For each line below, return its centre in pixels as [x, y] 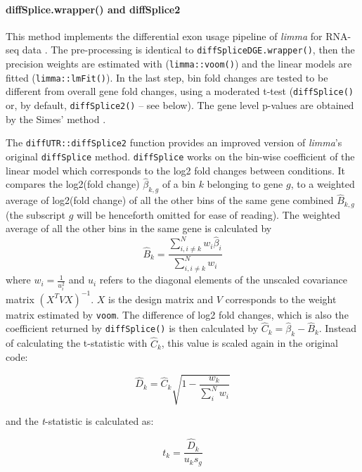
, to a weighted [323, 184]
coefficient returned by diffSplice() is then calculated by [132, 328]
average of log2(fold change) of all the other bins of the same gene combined [170, 200]
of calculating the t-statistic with [77, 343]
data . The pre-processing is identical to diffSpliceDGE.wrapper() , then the [188, 50]
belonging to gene [245, 184]
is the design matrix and [161, 299]
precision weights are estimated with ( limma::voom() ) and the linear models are [179, 64]
